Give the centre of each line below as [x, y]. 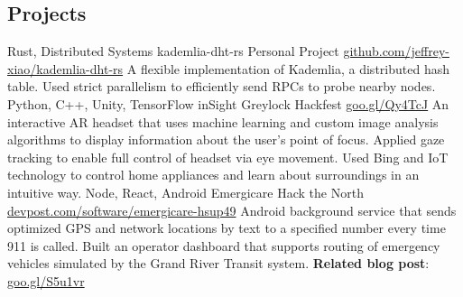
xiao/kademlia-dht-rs [65, 68]
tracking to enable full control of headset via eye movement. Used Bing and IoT [228, 157]
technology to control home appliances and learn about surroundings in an [213, 175]
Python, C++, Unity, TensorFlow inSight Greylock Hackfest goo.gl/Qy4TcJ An [228, 103]
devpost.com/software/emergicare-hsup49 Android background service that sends [232, 210]
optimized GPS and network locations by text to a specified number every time [227, 228]
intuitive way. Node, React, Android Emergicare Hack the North [185, 192]
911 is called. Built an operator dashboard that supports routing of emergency [224, 245]
